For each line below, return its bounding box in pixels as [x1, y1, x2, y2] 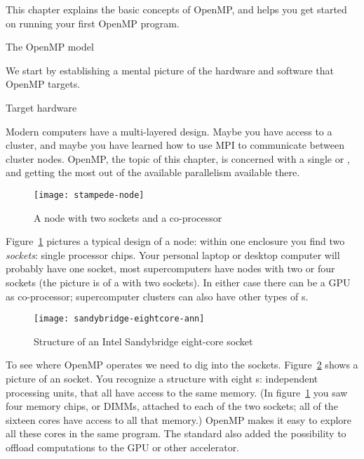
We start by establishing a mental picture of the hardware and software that [6, 62, 334, 77]
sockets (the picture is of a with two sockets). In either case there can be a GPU [6, 274, 351, 289]
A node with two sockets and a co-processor [34, 210, 222, 225]
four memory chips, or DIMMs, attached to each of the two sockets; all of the [6, 399, 338, 413]
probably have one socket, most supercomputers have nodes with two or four [6, 261, 335, 276]
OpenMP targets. [6, 76, 81, 91]
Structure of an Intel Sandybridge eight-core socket [34, 333, 253, 348]
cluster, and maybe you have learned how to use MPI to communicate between [6, 138, 344, 152]
